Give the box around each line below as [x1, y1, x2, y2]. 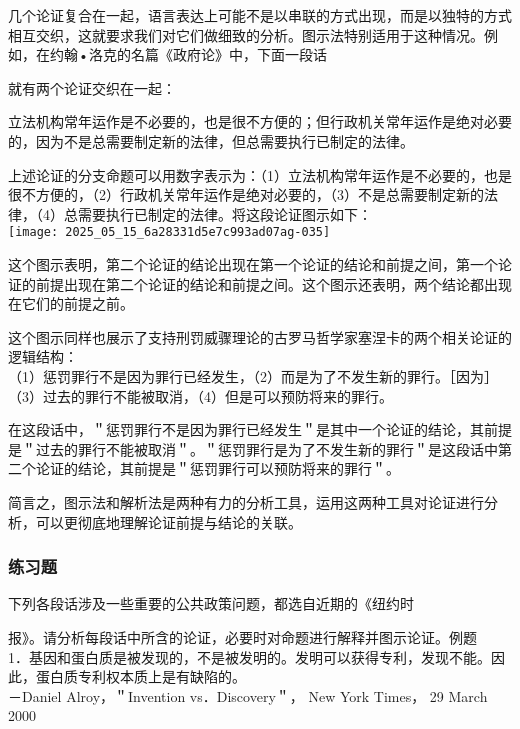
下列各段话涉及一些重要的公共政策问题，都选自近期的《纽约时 [8, 593, 414, 614]
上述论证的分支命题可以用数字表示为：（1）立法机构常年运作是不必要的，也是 [8, 164, 512, 185]
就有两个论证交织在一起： [8, 77, 176, 98]
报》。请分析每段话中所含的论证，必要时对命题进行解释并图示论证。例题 [8, 626, 477, 647]
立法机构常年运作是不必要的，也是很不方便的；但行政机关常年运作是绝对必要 [8, 111, 512, 132]
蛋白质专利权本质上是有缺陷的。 [35, 666, 246, 687]
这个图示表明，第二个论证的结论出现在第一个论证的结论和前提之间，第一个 [8, 254, 498, 274]
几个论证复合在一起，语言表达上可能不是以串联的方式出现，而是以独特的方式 [8, 5, 512, 25]
